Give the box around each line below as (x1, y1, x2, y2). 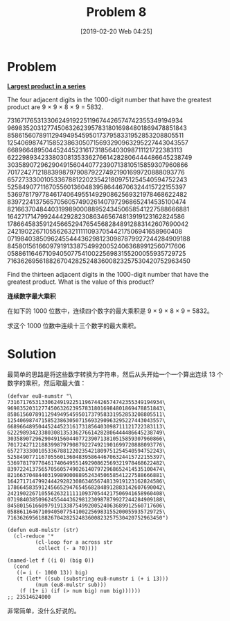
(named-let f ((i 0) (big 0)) (7, 557, 95, 564)
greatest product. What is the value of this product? (7, 277, 154, 286)
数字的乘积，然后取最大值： (7, 378, 87, 387)
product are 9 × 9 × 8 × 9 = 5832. (7, 102, 104, 111)
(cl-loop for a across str (35, 538, 113, 546)
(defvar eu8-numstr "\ (7, 392, 73, 400)
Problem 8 (86, 4, 147, 20)
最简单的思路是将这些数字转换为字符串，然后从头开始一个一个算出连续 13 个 (7, 370, 224, 378)
